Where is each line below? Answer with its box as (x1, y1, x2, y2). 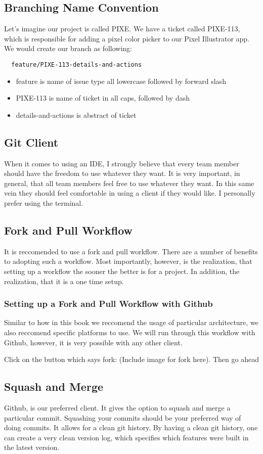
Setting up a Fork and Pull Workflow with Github (4, 297, 213, 310)
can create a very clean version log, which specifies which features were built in (4, 432, 249, 442)
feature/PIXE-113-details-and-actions (11, 61, 142, 68)
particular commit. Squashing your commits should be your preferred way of (4, 412, 241, 423)
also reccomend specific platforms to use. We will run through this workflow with (4, 327, 255, 337)
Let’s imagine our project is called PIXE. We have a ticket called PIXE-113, (4, 23, 240, 34)
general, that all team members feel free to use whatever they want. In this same (4, 177, 254, 188)
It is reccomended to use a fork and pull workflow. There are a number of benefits (4, 246, 258, 256)
